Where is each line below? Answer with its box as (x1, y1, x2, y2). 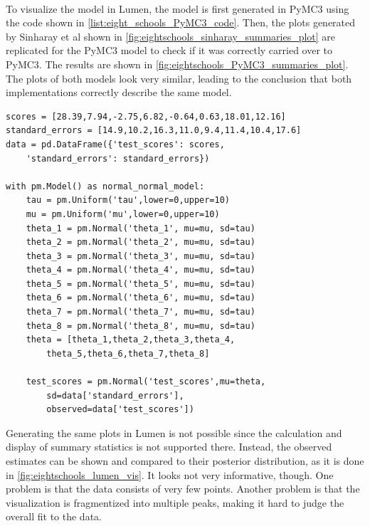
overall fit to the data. (6, 509, 102, 524)
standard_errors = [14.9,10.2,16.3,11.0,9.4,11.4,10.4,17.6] (6, 125, 302, 136)
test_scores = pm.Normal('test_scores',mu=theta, (26, 377, 266, 387)
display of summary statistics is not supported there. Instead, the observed (6, 439, 332, 454)
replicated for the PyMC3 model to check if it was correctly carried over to (6, 43, 333, 58)
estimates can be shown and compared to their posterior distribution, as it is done (6, 453, 364, 468)
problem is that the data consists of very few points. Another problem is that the (6, 481, 360, 496)
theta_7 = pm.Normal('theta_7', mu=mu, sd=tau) (26, 307, 255, 317)
